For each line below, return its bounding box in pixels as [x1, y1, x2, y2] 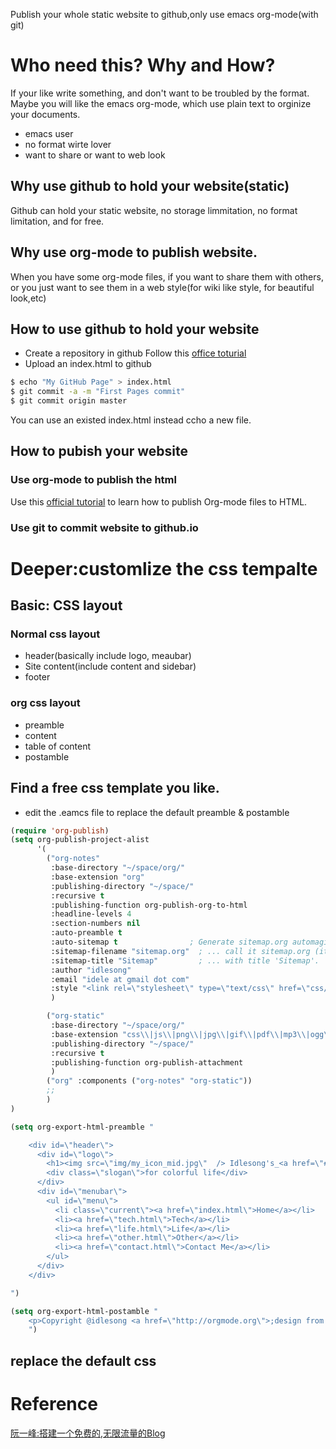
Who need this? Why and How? [10, 54, 276, 77]
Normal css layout [10, 627, 101, 641]
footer [24, 671, 51, 683]
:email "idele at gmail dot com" [50, 974, 190, 984]
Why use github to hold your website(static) [10, 178, 290, 195]
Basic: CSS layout [10, 597, 123, 614]
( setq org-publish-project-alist [10, 835, 150, 845]
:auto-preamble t [50, 928, 123, 938]
